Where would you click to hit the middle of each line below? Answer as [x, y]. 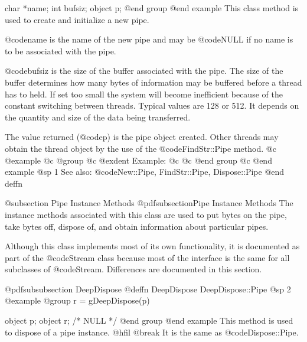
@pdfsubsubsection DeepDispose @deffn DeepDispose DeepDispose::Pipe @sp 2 [148, 289]
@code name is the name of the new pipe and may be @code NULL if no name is [149, 39]
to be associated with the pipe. [61, 51]
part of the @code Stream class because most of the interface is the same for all [147, 257]
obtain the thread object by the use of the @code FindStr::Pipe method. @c [141, 148]
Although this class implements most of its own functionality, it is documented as [152, 246]
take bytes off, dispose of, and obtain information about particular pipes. [137, 226]
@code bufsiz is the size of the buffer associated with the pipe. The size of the [144, 71]
